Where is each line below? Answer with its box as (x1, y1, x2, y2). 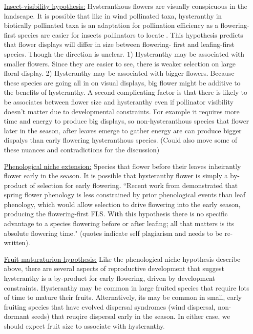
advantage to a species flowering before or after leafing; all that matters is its (4, 218, 234, 229)
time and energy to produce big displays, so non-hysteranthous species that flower (4, 116, 249, 126)
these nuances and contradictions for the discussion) (4, 144, 160, 154)
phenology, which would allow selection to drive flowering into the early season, (4, 199, 241, 209)
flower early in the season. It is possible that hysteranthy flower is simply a (4, 170, 228, 181)
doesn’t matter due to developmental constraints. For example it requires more (4, 106, 240, 116)
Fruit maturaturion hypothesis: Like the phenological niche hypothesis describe (4, 253, 240, 264)
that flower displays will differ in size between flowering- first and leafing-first (4, 39, 234, 49)
